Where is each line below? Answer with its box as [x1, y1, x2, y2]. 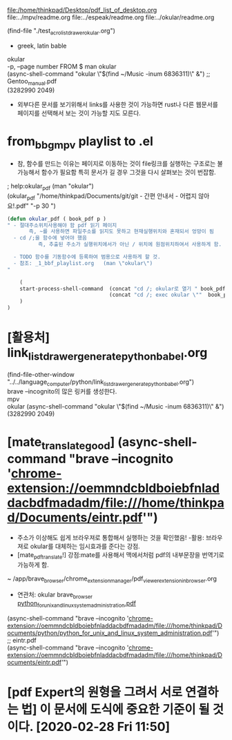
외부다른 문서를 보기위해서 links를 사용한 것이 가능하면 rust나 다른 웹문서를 [17, 100, 219, 108]
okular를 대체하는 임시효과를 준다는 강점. [30, 542, 140, 550]
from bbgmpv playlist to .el [7, 133, 154, 151]
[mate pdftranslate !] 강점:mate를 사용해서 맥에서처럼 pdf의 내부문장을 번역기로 [17, 550, 224, 561]
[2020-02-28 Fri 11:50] [35, 719, 171, 734]
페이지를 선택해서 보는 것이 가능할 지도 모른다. [17, 108, 142, 117]
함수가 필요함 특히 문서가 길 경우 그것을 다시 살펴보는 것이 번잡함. [41, 168, 216, 177]
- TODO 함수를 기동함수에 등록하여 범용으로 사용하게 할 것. [13, 253, 161, 261]
